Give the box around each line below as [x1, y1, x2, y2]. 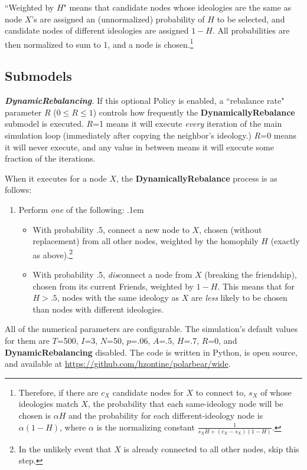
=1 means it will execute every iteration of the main [93, 117, 282, 130]
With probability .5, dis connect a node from [32, 268, 192, 281]
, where [60, 420, 86, 433]
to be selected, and [217, 12, 285, 25]
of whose [260, 386, 292, 398]
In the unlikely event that [18, 442, 112, 455]
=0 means [260, 129, 296, 142]
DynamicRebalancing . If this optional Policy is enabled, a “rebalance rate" [5, 94, 285, 107]
